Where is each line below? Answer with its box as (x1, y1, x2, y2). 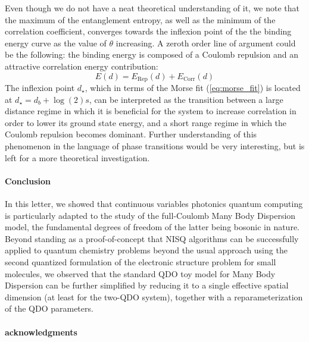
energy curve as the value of (5, 36, 107, 49)
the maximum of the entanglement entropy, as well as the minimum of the (5, 13, 276, 26)
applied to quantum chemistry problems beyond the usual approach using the (5, 244, 288, 256)
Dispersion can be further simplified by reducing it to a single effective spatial (5, 279, 289, 291)
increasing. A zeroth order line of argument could (116, 36, 296, 49)
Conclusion (5, 174, 51, 187)
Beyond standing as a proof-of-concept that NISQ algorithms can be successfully (5, 232, 299, 244)
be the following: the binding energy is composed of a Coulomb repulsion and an (5, 48, 299, 61)
